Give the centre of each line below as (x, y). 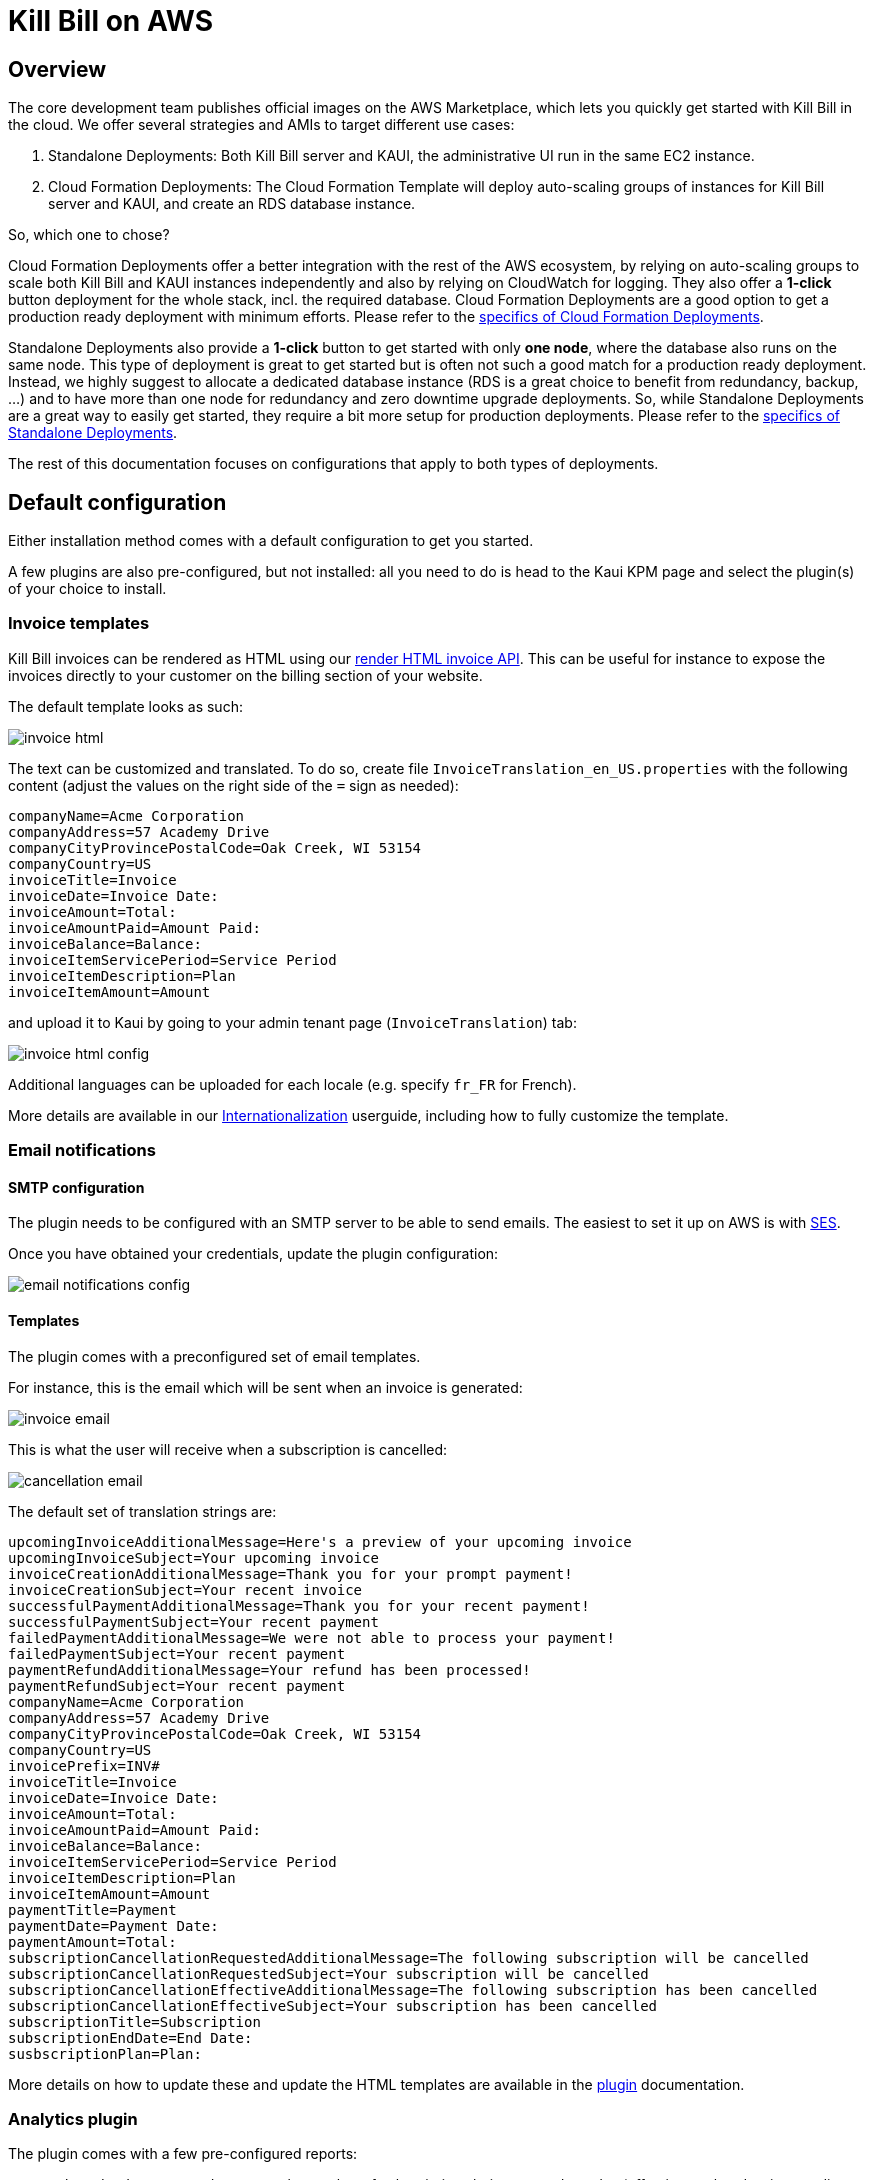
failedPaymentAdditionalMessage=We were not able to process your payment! (311, 1637)
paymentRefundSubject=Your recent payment (177, 1685)
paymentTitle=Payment (92, 1909)
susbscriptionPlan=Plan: (105, 2053)
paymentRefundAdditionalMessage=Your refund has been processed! (269, 1669)
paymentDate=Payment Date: (113, 1925)
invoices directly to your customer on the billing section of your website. (245, 675)
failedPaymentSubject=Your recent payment (177, 1653)
